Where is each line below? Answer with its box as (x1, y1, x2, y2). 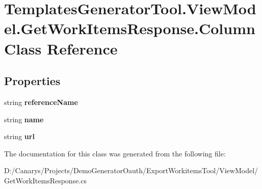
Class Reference (4, 38, 118, 59)
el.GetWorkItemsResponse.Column (4, 18, 255, 39)
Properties (4, 73, 61, 89)
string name (4, 114, 44, 124)
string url (4, 131, 35, 142)
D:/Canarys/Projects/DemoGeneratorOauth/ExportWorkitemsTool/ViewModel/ (4, 165, 258, 176)
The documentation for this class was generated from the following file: (4, 148, 226, 158)
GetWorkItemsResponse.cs (4, 175, 87, 185)
